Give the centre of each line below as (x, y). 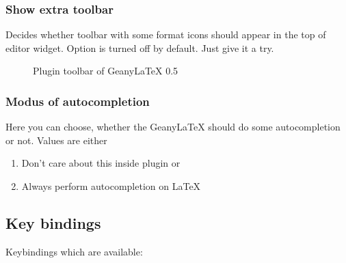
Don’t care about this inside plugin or (101, 163)
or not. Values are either (56, 140)
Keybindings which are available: (74, 251)
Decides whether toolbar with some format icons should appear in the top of (166, 34)
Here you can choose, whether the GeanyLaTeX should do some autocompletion (173, 127)
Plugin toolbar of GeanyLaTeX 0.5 (106, 71)
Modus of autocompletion (78, 101)
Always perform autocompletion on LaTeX (111, 186)
